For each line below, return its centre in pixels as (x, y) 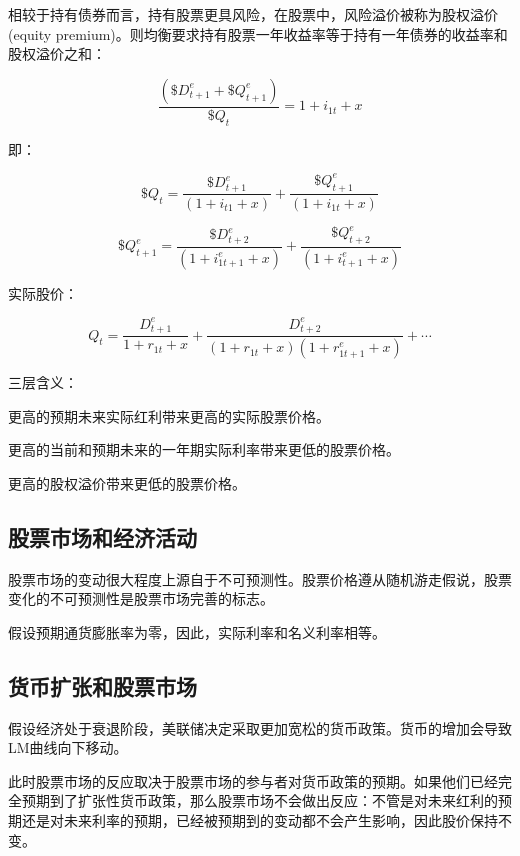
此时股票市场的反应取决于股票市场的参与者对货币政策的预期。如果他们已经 (253, 780)
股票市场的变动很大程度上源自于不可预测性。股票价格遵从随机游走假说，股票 (260, 578)
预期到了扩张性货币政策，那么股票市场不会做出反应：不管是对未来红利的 (259, 800)
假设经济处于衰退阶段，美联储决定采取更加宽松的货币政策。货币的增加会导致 (260, 727)
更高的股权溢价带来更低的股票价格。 (127, 482)
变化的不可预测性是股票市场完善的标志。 (141, 598)
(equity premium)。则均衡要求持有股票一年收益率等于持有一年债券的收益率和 (258, 33)
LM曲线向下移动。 (68, 747)
